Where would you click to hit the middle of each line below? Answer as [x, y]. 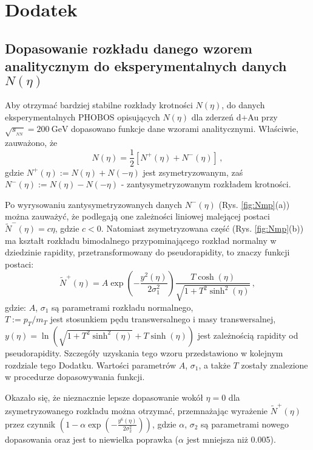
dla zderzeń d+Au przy [234, 116]
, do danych [243, 104]
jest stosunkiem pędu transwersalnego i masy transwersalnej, [163, 319]
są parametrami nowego [245, 424]
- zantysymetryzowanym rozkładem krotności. [206, 184]
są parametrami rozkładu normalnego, [123, 307]
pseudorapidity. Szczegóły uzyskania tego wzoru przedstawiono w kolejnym [144, 352]
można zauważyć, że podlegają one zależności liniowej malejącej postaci [137, 216]
